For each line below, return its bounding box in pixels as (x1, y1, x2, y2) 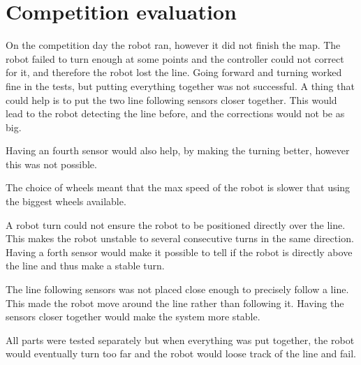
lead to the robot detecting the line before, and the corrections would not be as (6, 106, 345, 121)
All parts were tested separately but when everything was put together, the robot (6, 332, 355, 347)
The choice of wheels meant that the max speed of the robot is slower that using (6, 180, 351, 195)
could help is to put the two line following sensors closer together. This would (6, 92, 337, 107)
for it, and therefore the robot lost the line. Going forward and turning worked (6, 65, 342, 80)
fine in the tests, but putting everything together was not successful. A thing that (6, 78, 355, 93)
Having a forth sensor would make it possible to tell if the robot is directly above (6, 244, 353, 259)
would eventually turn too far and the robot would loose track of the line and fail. (6, 346, 356, 361)
